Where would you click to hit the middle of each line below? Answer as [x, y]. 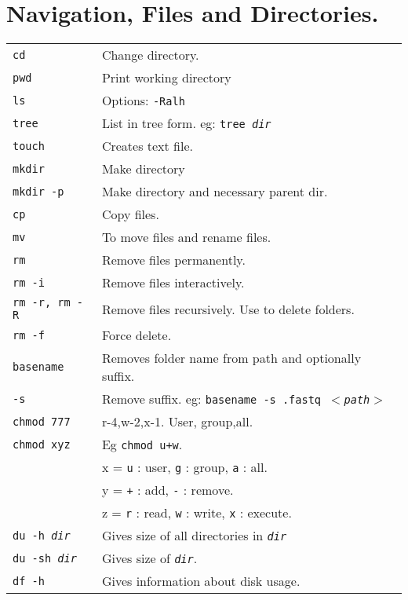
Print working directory [166, 78]
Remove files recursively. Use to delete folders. [228, 309]
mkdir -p [38, 191]
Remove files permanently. [173, 260]
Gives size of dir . [149, 558]
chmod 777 [42, 421]
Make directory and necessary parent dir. [215, 192]
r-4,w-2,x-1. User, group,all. [177, 422]
